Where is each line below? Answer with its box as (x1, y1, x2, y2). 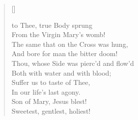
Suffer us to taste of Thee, (11, 77, 90, 87)
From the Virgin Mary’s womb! (11, 29, 106, 40)
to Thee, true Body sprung (11, 20, 92, 30)
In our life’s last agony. (11, 86, 81, 97)
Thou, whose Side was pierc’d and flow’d (11, 58, 134, 68)
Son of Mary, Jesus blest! (11, 96, 87, 106)
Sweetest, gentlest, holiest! (11, 105, 91, 116)
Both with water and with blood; (11, 67, 111, 78)
